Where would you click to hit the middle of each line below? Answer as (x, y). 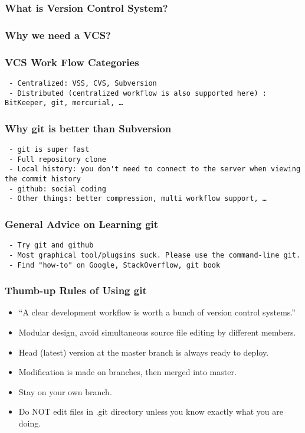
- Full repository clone (58, 159)
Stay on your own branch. (65, 391)
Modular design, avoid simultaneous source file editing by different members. (157, 332)
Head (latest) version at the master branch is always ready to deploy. (144, 352)
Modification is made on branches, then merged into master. (127, 372)
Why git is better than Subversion (88, 128)
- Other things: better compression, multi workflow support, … (138, 199)
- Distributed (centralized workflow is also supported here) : (138, 93)
